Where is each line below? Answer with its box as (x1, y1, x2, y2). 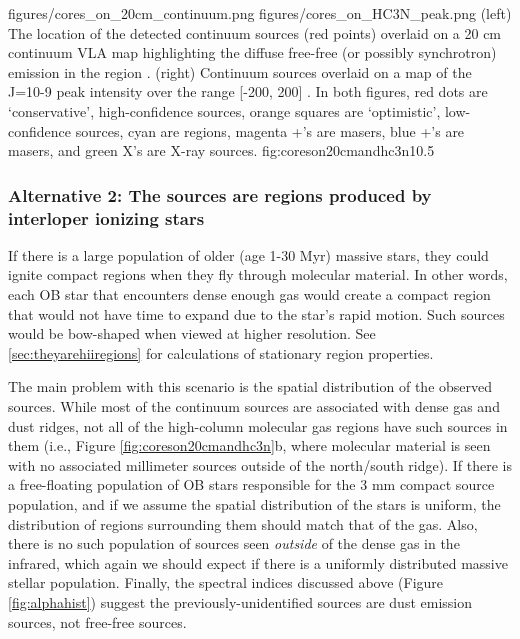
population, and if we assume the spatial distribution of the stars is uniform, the (8, 494, 501, 515)
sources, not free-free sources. (8, 611, 187, 632)
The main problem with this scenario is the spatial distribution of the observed (8, 376, 493, 397)
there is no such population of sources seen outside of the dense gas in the (8, 533, 460, 554)
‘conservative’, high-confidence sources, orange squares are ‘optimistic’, (8, 100, 441, 121)
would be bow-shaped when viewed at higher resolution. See (8, 323, 376, 344)
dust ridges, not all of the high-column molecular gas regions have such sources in (8, 415, 508, 436)
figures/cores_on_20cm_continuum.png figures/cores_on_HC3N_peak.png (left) (8, 3, 512, 23)
